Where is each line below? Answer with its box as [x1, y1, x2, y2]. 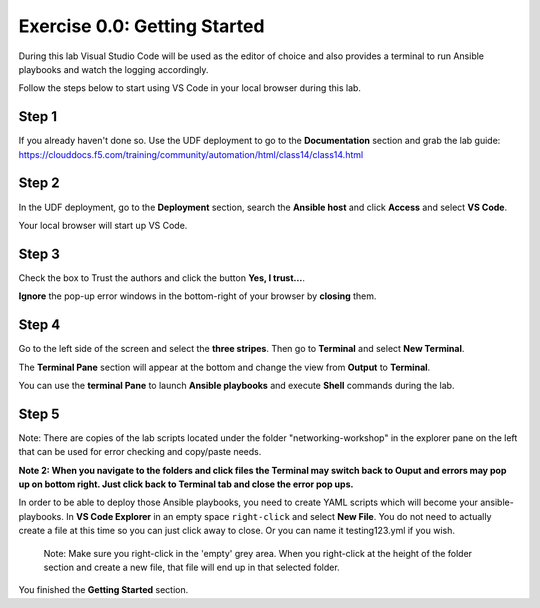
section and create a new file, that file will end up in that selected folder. [43, 561, 340, 573]
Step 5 [18, 405, 60, 422]
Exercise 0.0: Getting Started [18, 15, 265, 37]
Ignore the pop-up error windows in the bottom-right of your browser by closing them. [18, 290, 377, 302]
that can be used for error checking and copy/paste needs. [18, 446, 262, 458]
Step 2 [18, 175, 60, 192]
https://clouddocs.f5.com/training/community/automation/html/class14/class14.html [18, 148, 364, 160]
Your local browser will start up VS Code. [18, 219, 188, 231]
